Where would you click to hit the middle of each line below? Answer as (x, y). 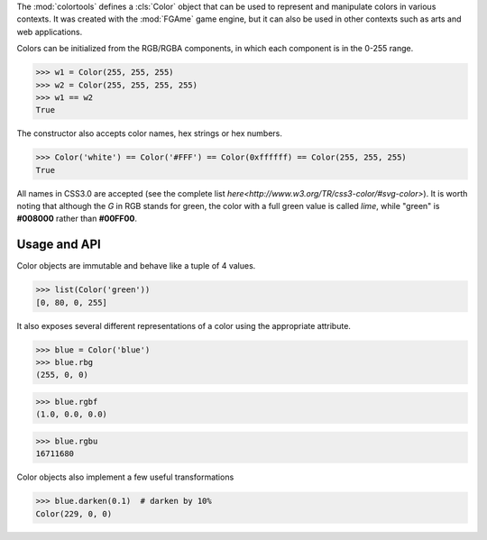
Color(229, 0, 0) (74, 513)
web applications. (50, 32)
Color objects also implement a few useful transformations (125, 477)
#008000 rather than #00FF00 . (77, 219)
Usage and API (59, 245)
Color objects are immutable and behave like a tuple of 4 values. (136, 266)
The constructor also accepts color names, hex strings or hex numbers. (150, 133)
